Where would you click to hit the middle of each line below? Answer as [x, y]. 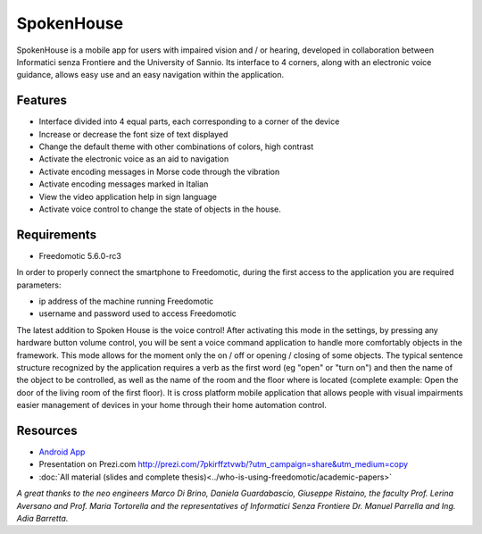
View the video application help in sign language [128, 196]
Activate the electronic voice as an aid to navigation [134, 159]
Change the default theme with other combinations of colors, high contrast [176, 146]
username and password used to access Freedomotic [137, 313]
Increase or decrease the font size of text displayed [133, 134]
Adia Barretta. [42, 519]
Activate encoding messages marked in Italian [124, 184]
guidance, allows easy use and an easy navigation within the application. [150, 75]
